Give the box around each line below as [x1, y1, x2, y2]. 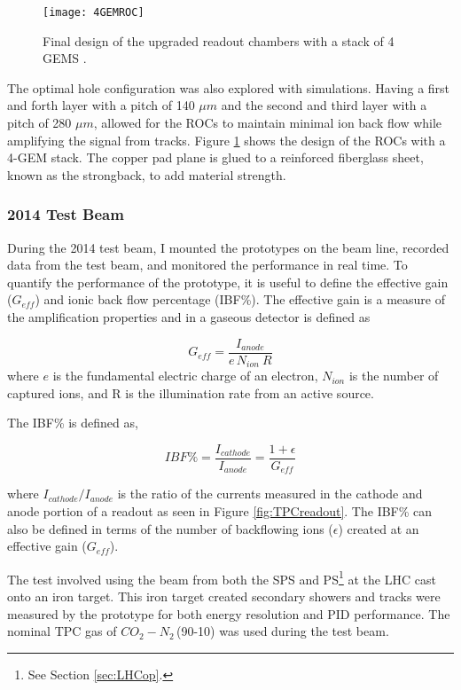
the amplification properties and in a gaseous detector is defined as [7, 308, 371, 325]
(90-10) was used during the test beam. [176, 622, 389, 640]
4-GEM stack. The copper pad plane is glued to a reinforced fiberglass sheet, [7, 148, 424, 167]
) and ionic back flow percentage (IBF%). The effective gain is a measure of [35, 290, 445, 309]
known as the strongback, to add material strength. [7, 165, 286, 184]
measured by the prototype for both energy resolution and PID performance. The [7, 604, 450, 623]
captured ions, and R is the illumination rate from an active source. [7, 383, 374, 402]
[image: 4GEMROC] [43, 6, 145, 19]
